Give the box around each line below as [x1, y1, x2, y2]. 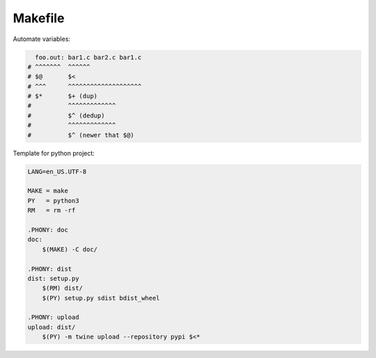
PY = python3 [27, 197, 79, 204]
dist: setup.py [27, 275, 79, 282]
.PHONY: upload [27, 314, 79, 321]
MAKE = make [27, 187, 69, 195]
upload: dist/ [27, 323, 76, 331]
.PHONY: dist [27, 265, 72, 272]
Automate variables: [13, 35, 71, 43]
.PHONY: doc [27, 226, 69, 234]
